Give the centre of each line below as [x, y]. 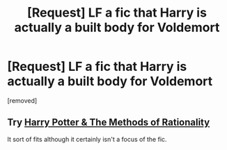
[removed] [22, 100]
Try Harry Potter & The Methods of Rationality [109, 123]
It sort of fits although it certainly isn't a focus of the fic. [87, 139]
